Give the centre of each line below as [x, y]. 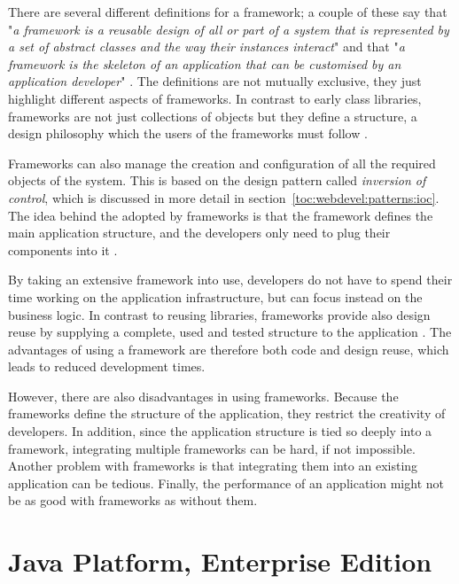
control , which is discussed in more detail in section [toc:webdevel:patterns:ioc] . [224, 197]
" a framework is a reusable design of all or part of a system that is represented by [229, 29]
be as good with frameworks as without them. [133, 500]
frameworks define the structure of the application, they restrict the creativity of [227, 413]
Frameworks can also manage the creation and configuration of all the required [222, 163]
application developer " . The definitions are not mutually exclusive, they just [215, 81]
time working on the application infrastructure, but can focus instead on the [215, 296]
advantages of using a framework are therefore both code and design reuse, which [229, 349]
